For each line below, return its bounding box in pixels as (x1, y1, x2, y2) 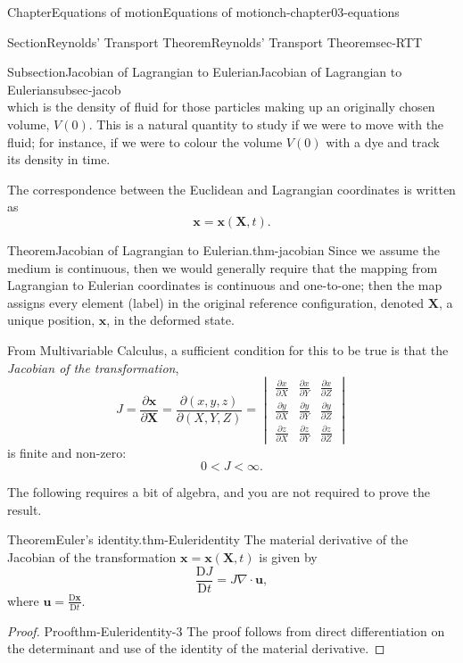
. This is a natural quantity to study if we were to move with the (88, 114, 444, 133)
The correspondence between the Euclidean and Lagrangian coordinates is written (7, 179, 456, 198)
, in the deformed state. (106, 311, 235, 329)
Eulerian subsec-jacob (7, 79, 121, 98)
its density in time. (7, 150, 111, 169)
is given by (259, 548, 318, 567)
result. (7, 500, 42, 518)
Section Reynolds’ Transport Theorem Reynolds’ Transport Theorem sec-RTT (7, 32, 423, 51)
